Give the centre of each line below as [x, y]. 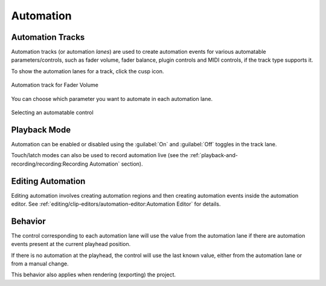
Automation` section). [116, 164]
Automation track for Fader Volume [55, 85]
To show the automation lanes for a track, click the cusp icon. [88, 71]
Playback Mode [41, 130]
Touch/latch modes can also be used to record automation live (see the [100, 155]
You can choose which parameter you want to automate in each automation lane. [112, 99]
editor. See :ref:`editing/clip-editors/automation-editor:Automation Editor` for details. [116, 204]
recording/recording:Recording [50, 164]
